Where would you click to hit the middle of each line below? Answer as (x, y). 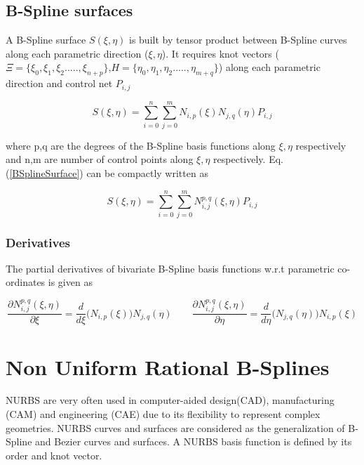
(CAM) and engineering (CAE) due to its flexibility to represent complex (163, 414)
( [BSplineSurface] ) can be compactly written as (107, 172)
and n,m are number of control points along (100, 159)
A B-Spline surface (46, 40)
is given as (70, 282)
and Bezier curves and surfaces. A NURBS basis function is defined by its (194, 441)
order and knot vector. (54, 455)
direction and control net (59, 83)
